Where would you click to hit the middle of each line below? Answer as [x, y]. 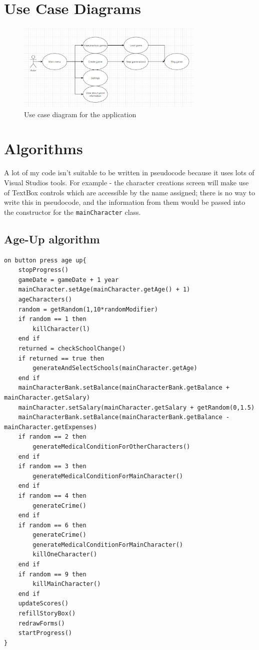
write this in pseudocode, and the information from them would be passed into [125, 202]
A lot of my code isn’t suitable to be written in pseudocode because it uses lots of [129, 173]
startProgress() [45, 633]
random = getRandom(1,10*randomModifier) [88, 309]
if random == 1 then [52, 319]
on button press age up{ [45, 260]
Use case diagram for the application [80, 114]
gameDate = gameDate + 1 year [68, 280]
